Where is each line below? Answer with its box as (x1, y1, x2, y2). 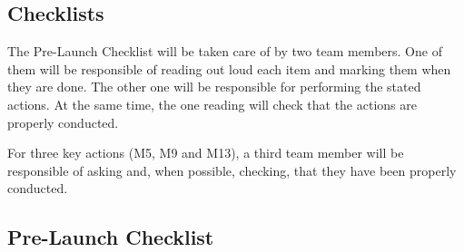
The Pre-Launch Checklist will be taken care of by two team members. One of (7, 42, 442, 61)
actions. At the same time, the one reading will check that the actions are (7, 94, 417, 113)
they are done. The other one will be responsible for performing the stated (7, 77, 421, 96)
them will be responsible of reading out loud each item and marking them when (7, 59, 451, 78)
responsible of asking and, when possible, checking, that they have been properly (7, 160, 457, 179)
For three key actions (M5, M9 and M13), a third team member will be (7, 143, 404, 162)
